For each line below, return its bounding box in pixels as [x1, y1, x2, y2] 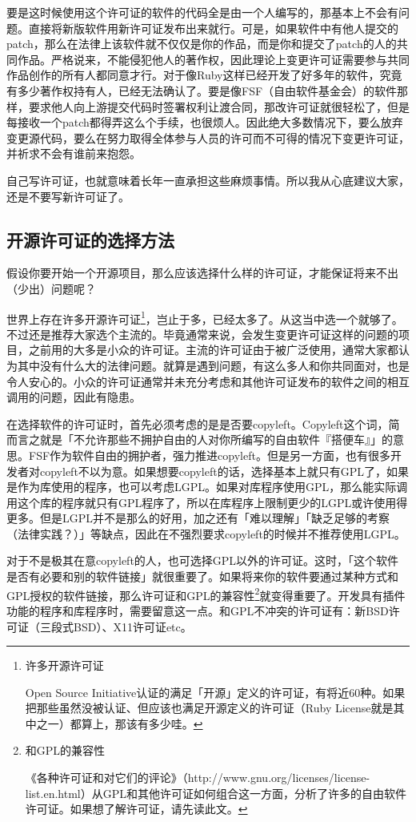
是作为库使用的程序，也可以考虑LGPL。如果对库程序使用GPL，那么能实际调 [6, 478, 408, 495]
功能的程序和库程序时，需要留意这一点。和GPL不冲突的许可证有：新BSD [6, 602, 389, 619]
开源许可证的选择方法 [6, 227, 174, 252]
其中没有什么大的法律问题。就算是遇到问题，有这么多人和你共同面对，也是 [17, 357, 410, 373]
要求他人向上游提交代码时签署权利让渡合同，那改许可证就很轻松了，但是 [28, 98, 410, 115]
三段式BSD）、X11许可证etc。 [39, 618, 192, 635]
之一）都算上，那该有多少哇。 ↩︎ [36, 715, 203, 731]
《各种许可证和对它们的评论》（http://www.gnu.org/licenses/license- [25, 769, 370, 786]
